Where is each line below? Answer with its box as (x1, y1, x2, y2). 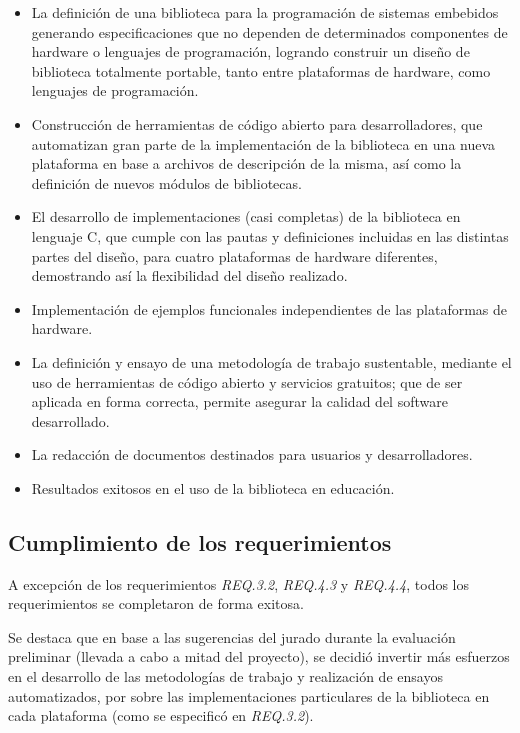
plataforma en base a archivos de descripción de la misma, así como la (31, 153, 462, 174)
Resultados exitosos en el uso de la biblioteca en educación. (31, 477, 395, 498)
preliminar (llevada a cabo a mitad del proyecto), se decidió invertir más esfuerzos (8, 646, 510, 667)
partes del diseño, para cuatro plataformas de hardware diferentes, (31, 245, 438, 266)
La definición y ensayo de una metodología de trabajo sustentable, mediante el (31, 351, 512, 372)
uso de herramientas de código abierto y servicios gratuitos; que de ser (31, 371, 463, 392)
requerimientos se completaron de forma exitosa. (8, 593, 304, 614)
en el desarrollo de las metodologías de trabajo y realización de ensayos (8, 666, 443, 687)
